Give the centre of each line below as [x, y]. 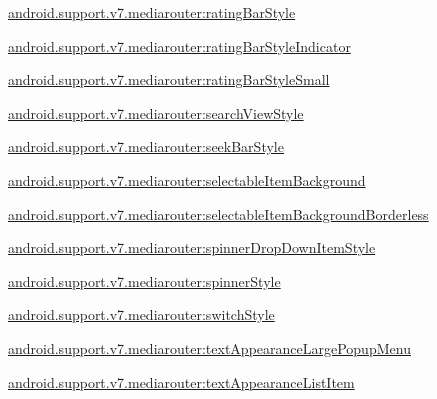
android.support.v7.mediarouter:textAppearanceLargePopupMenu [209, 347]
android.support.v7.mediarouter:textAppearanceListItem [181, 381]
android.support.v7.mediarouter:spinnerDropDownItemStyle [192, 247]
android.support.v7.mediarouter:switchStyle [141, 314]
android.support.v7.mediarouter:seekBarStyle [146, 146]
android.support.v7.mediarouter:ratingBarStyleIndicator [179, 45]
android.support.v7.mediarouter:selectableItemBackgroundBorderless [218, 213]
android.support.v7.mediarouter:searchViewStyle [156, 112]
